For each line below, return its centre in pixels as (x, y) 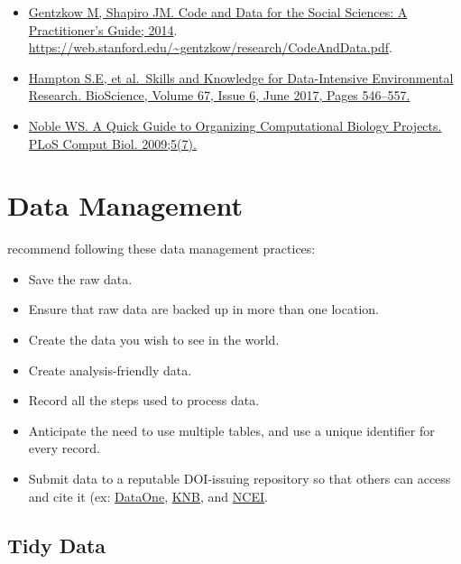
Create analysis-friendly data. (110, 370)
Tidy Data (57, 545)
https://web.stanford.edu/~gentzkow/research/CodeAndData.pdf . (210, 47)
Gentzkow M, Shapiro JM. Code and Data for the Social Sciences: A (218, 12)
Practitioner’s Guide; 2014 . (103, 29)
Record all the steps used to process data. (144, 400)
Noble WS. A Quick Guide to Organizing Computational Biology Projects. (235, 125)
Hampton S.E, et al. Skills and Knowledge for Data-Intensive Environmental (241, 77)
